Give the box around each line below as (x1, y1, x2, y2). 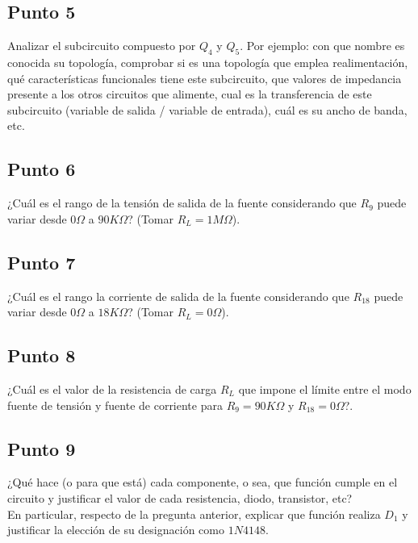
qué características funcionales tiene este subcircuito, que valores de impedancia (7, 69, 402, 86)
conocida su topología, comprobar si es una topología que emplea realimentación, (7, 54, 408, 70)
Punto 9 (7, 436, 76, 461)
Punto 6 (7, 157, 76, 182)
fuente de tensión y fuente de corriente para (7, 396, 223, 413)
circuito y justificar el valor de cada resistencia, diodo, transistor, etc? (7, 489, 353, 506)
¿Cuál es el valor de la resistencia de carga (7, 380, 217, 397)
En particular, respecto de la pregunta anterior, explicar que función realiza (7, 505, 381, 522)
